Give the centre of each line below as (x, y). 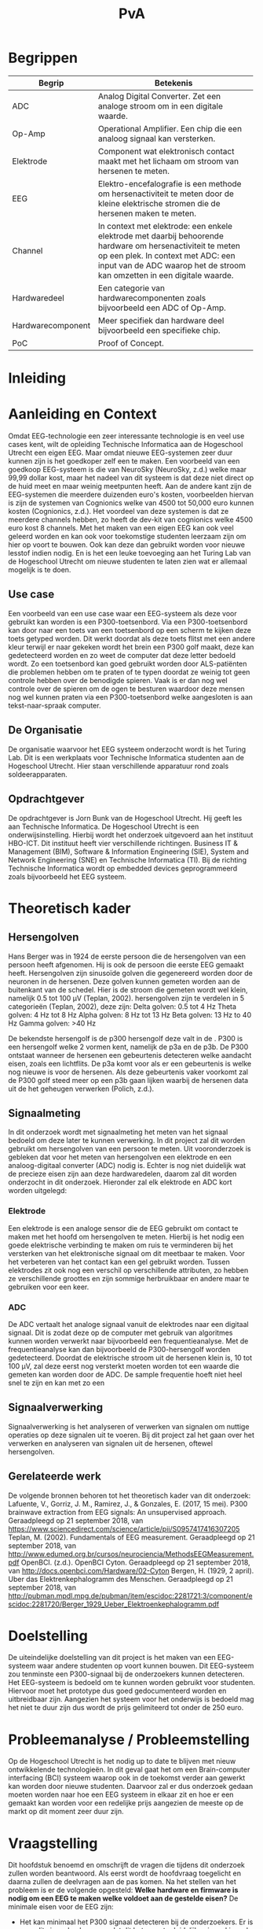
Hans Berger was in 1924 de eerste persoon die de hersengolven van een (127, 956)
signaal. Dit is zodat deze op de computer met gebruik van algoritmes (121, 1332)
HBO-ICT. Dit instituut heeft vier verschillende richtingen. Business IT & (123, 843)
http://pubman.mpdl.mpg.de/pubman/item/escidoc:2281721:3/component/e (130, 1595)
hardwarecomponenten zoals (152, 297)
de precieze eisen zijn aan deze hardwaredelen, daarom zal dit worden (122, 1174)
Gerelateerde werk (55, 1476)
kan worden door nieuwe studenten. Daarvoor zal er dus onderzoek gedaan (131, 1787)
